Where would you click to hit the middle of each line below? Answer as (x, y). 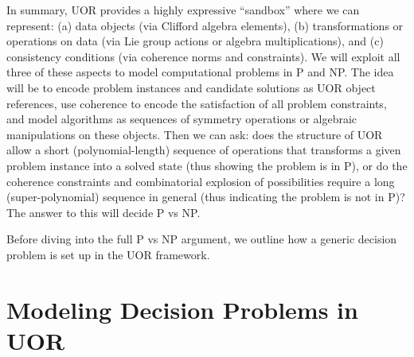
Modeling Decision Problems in (182, 309)
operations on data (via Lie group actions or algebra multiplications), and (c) (195, 41)
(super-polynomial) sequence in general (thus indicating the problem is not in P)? (206, 197)
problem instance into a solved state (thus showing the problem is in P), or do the (207, 165)
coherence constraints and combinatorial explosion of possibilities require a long (201, 181)
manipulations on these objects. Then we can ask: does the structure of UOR (195, 134)
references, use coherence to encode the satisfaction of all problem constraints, (197, 103)
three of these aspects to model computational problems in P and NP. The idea (200, 72)
